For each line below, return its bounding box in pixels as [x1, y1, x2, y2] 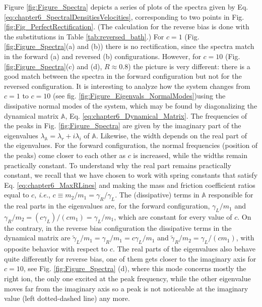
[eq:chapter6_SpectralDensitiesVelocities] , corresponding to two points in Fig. [4, 11, 244, 22]
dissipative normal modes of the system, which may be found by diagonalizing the [4, 100, 257, 111]
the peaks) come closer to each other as [4, 149, 125, 160]
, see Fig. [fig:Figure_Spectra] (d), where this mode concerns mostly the [23, 263, 246, 274]
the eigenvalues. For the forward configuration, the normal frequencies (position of [4, 140, 258, 150]
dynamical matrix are [4, 232, 71, 243]
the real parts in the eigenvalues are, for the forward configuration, [4, 200, 210, 211]
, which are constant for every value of [114, 211, 232, 222]
